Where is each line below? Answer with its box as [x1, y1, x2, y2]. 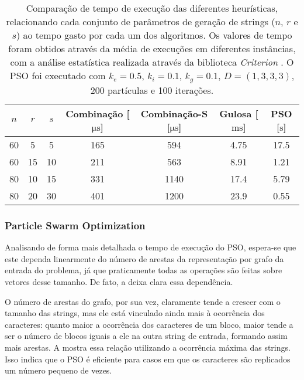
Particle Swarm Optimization [5, 218, 146, 232]
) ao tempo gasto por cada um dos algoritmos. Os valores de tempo [16, 28, 292, 42]
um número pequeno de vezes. [5, 364, 112, 376]
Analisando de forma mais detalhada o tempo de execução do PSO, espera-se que [5, 241, 296, 253]
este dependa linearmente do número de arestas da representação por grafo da [5, 252, 284, 264]
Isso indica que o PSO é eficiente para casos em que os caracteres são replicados [5, 352, 291, 365]
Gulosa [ [219, 106, 258, 120]
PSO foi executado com [9, 69, 106, 82]
